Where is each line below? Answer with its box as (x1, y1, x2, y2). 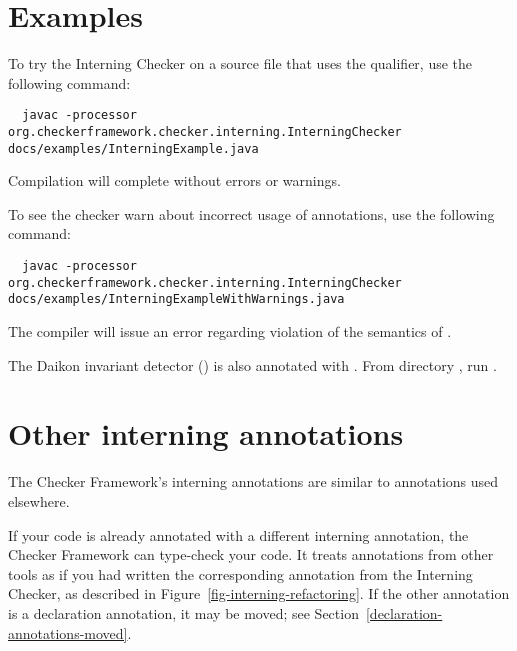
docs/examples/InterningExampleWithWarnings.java (8, 292, 345, 307)
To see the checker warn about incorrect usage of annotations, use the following (8, 203, 495, 224)
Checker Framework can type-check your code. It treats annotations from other (8, 544, 494, 565)
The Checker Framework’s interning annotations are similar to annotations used (8, 471, 499, 492)
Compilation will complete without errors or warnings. (8, 170, 341, 191)
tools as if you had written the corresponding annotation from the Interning (8, 563, 473, 584)
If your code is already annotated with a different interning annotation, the (8, 524, 469, 545)
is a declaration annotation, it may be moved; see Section (8, 602, 359, 623)
